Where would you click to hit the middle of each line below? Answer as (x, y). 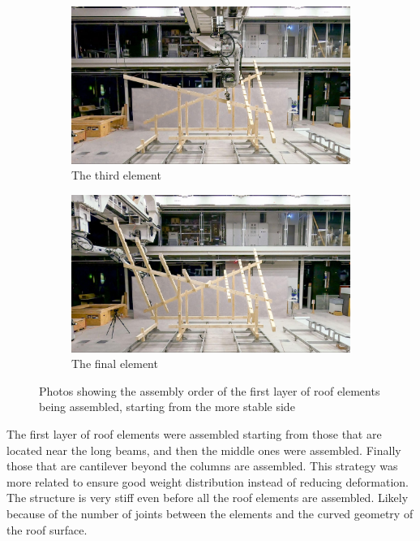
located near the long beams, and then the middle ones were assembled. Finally (204, 450)
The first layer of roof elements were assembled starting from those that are (194, 433)
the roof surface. (47, 529)
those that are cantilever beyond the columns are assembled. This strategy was (202, 466)
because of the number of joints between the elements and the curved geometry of (210, 513)
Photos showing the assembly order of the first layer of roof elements (210, 390)
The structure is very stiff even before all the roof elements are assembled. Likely (208, 498)
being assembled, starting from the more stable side (167, 407)
